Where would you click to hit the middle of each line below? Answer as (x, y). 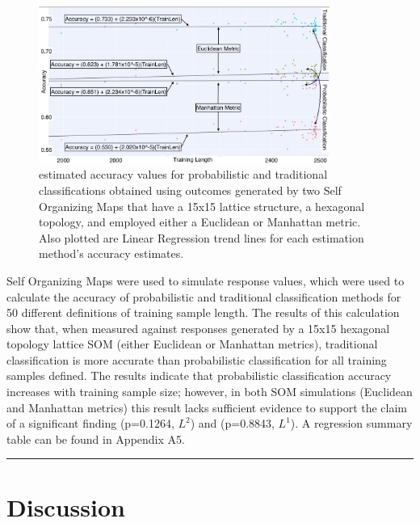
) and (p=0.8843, (232, 423)
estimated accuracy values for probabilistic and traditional (183, 174)
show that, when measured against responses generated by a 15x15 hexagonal (198, 328)
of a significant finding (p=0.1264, (90, 423)
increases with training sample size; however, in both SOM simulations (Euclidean (210, 392)
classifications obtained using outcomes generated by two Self (190, 190)
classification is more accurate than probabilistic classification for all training (197, 359)
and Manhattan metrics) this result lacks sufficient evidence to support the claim (207, 407)
